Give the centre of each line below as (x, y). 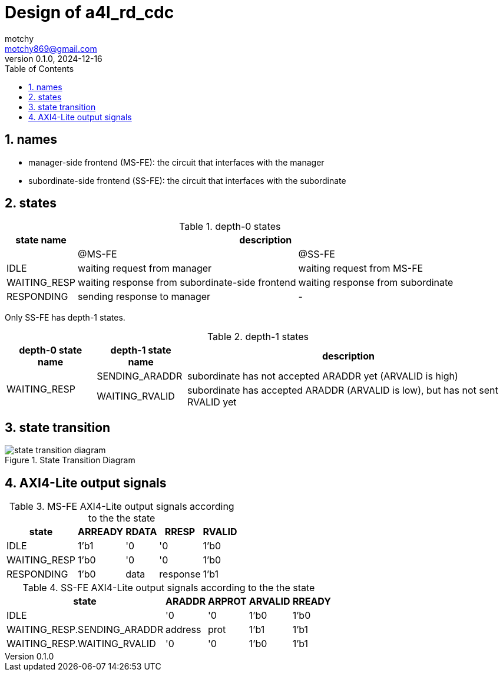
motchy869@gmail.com (51, 48)
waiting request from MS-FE (361, 268)
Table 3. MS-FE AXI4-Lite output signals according (122, 507)
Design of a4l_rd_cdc (90, 12)
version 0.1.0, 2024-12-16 (54, 58)
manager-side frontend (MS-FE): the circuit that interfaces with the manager (176, 162)
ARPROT (227, 601)
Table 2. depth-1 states (258, 337)
